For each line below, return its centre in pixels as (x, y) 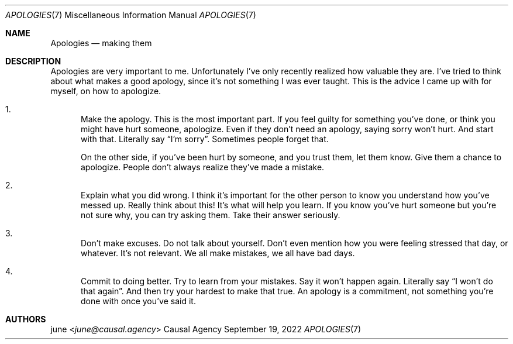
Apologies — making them (101, 43)
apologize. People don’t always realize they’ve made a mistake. (203, 167)
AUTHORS (26, 319)
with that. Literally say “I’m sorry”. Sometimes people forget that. (205, 139)
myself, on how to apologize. (106, 91)
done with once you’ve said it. (138, 301)
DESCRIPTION (33, 61)
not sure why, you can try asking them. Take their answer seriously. (211, 215)
